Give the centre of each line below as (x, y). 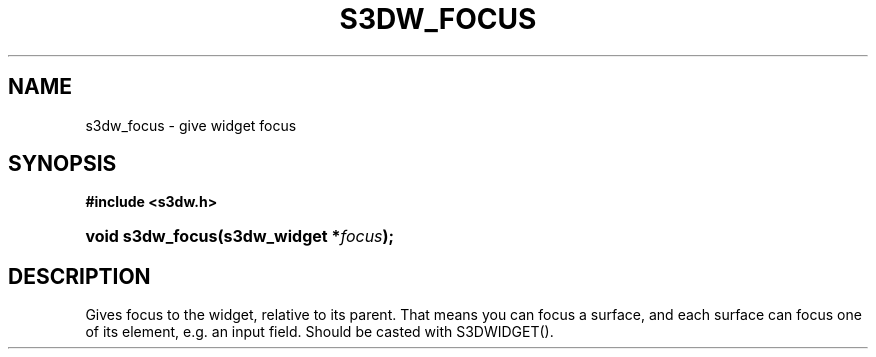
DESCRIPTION (79, 276)
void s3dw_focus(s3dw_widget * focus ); (240, 236)
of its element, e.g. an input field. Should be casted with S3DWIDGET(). (319, 332)
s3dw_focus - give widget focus (191, 125)
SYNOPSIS (62, 164)
